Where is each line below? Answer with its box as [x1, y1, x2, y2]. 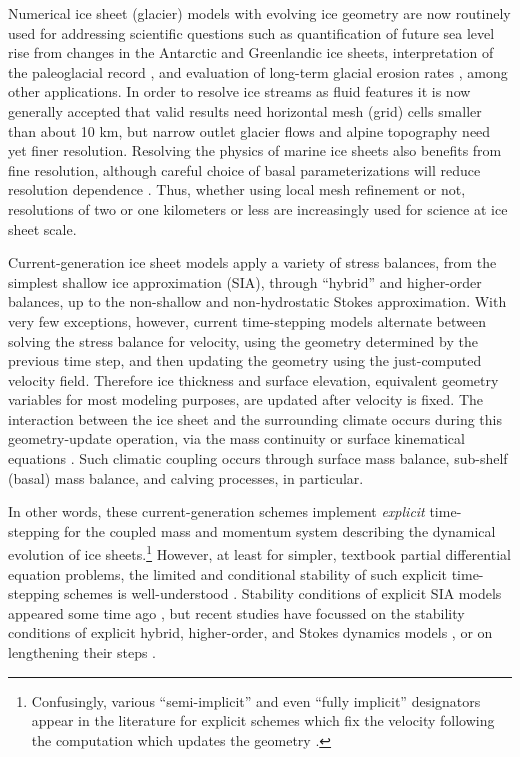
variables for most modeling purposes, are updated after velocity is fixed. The [8, 389, 484, 410]
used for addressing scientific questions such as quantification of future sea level [8, 22, 495, 43]
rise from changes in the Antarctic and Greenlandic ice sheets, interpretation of [8, 42, 494, 63]
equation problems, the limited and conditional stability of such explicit [8, 563, 447, 584]
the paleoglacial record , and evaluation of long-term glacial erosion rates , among [8, 61, 508, 82]
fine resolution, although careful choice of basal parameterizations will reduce [8, 159, 481, 180]
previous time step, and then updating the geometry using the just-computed [8, 350, 482, 371]
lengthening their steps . [8, 642, 156, 663]
